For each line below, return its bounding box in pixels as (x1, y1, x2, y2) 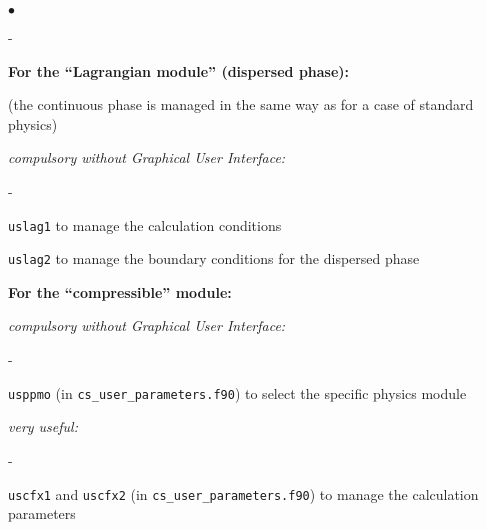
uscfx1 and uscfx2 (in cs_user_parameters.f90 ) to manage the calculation (8, 483, 479, 504)
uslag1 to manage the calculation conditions (8, 214, 282, 235)
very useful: (8, 416, 78, 437)
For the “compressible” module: (8, 281, 232, 302)
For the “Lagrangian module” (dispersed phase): (8, 60, 350, 81)
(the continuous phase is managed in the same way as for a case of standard (8, 94, 474, 115)
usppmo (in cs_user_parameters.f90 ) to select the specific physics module (8, 382, 467, 403)
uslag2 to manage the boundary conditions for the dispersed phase (8, 248, 420, 269)
